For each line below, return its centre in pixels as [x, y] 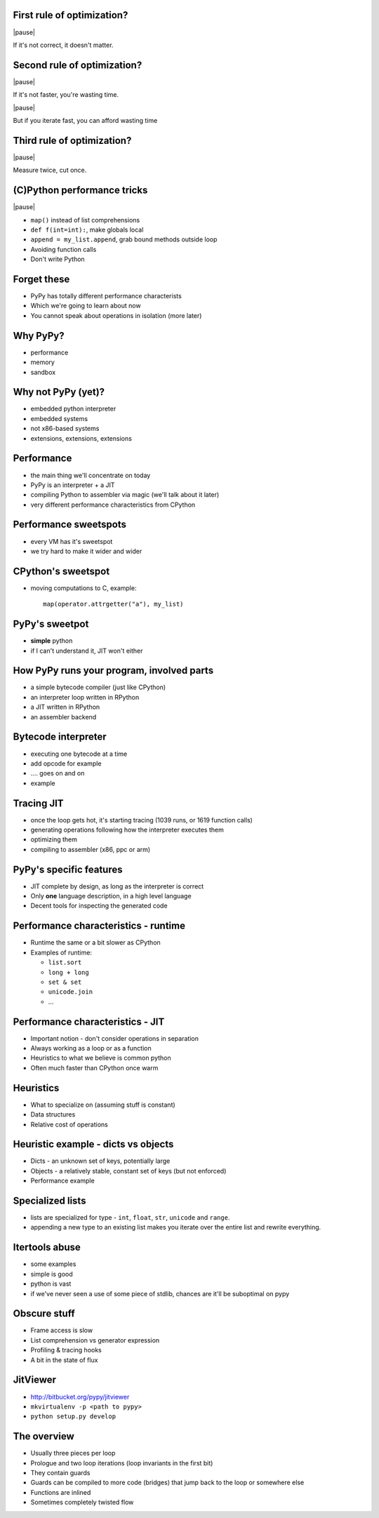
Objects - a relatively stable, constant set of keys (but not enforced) [128, 1171]
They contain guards [60, 1473]
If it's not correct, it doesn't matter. [63, 45]
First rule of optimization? [71, 15]
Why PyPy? [39, 336]
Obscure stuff [44, 1313]
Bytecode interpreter [60, 737]
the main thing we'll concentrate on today [91, 475]
